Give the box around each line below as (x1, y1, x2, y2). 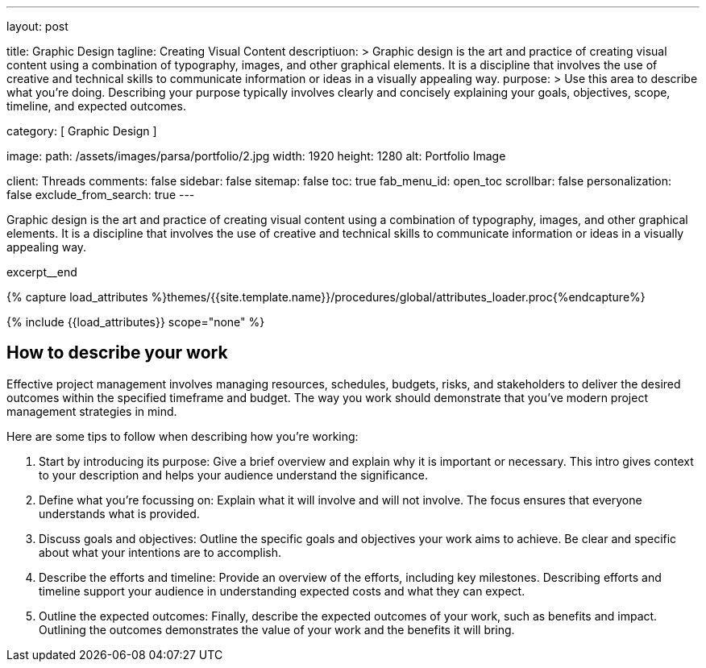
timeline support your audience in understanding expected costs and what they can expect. (39, 583, 525, 598)
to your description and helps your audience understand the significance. (39, 467, 429, 482)
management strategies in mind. (6, 404, 177, 418)
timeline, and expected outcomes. (6, 99, 186, 113)
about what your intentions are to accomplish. (39, 545, 282, 559)
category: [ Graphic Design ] (6, 124, 157, 138)
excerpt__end (6, 265, 77, 279)
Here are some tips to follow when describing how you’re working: (6, 429, 359, 443)
